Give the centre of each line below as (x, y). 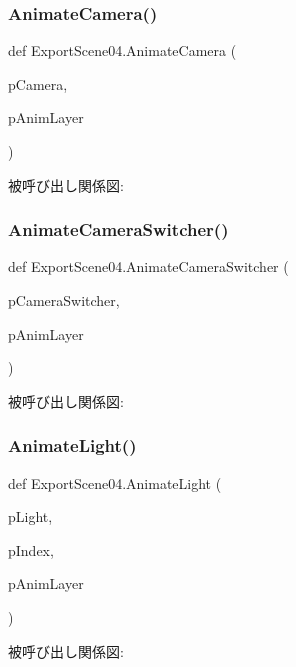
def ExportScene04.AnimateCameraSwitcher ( (148, 266)
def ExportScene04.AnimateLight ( (115, 482)
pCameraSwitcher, (64, 300)
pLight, (30, 516)
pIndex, (31, 549)
